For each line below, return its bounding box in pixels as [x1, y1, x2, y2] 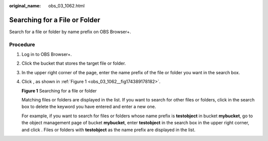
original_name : [9, 3, 41, 8]
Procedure [9, 41, 35, 48]
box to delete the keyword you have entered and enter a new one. [21, 104, 156, 110]
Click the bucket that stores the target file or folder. [21, 60, 126, 66]
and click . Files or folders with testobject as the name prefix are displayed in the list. [21, 127, 196, 133]
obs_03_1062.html [48, 3, 85, 8]
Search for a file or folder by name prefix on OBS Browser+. [9, 29, 132, 35]
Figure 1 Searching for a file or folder [21, 88, 97, 94]
